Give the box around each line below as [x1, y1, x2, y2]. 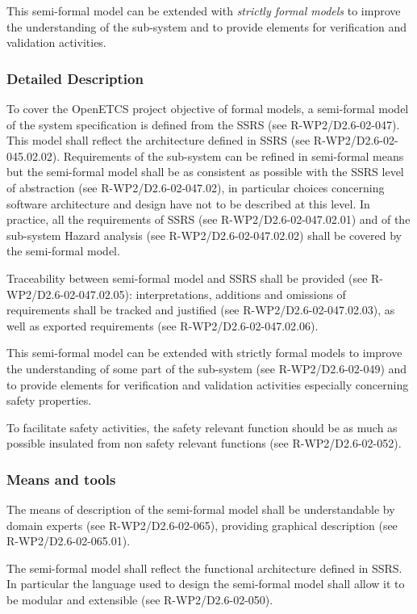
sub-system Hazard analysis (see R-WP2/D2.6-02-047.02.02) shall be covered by [6, 226, 402, 243]
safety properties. [6, 392, 92, 409]
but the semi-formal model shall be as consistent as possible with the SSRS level [6, 163, 404, 180]
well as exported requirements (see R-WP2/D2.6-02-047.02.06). [6, 317, 319, 334]
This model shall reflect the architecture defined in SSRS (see [6, 132, 311, 149]
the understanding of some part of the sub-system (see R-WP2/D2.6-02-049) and [6, 360, 407, 376]
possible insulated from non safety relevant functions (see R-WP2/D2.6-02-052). [6, 435, 402, 452]
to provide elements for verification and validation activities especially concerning [6, 376, 409, 393]
